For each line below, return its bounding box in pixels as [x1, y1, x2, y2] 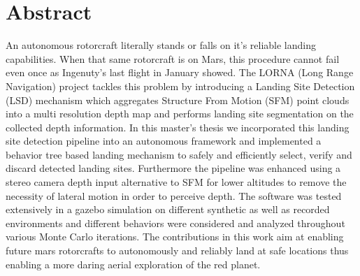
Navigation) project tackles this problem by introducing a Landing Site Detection [6, 78, 355, 93]
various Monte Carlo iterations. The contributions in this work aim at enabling [6, 229, 344, 244]
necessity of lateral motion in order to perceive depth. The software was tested [6, 188, 342, 203]
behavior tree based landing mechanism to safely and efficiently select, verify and [6, 147, 352, 161]
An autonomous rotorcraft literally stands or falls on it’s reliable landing [6, 38, 317, 52]
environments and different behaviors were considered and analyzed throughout [6, 215, 345, 230]
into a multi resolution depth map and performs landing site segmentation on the [6, 106, 354, 121]
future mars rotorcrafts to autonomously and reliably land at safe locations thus [6, 243, 349, 258]
